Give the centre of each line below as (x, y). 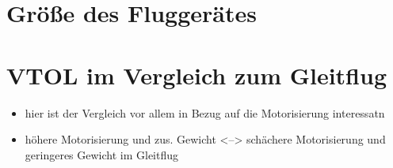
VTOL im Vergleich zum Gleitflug (197, 75)
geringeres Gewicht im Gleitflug (102, 154)
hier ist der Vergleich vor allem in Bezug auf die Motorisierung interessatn (205, 112)
